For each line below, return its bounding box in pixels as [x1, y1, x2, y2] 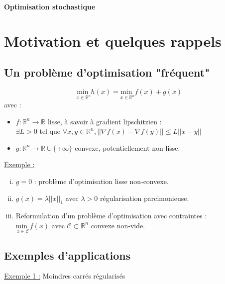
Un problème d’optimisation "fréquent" [4, 65, 210, 80]
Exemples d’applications [4, 247, 131, 263]
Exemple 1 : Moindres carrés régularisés [4, 271, 125, 281]
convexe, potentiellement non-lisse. [75, 142, 180, 153]
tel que [39, 126, 61, 136]
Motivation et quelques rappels [4, 30, 222, 51]
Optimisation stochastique [4, 1, 96, 11]
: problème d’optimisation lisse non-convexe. [34, 176, 169, 186]
